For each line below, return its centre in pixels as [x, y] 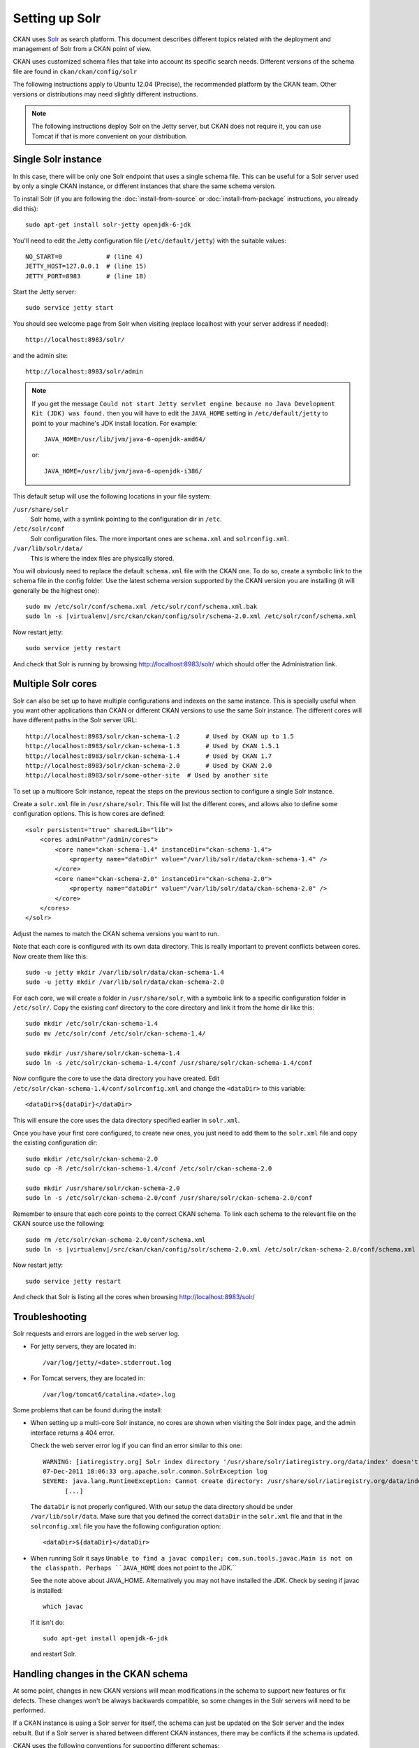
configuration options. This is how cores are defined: [89, 814]
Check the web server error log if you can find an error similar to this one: [136, 1446]
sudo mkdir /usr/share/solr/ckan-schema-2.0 [103, 1188]
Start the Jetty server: [44, 292]
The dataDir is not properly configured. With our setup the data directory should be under [162, 1507]
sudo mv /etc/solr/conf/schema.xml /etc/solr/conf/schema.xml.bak [141, 607]
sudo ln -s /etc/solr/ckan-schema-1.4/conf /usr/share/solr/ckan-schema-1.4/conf [169, 1063]
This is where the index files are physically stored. [102, 558]
